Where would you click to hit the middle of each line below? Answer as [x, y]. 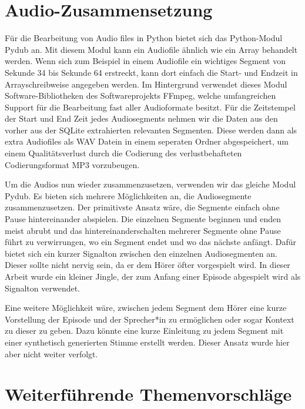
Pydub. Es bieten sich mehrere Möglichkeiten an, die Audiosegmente [128, 195]
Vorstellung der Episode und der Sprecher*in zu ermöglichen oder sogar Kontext [150, 319]
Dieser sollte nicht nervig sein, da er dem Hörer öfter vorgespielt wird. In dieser [148, 265]
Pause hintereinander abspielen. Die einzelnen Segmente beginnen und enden [143, 219]
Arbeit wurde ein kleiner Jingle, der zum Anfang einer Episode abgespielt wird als [153, 276]
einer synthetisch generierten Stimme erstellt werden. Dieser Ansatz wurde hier [147, 342]
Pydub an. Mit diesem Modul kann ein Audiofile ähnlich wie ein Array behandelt [151, 49]
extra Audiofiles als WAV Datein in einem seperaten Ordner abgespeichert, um [147, 141]
